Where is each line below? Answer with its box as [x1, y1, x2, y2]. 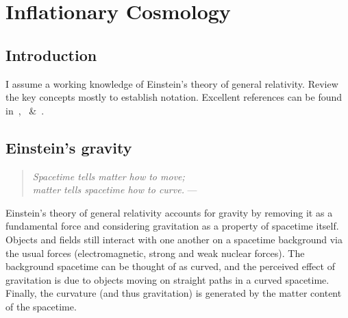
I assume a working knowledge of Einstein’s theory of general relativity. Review [5, 76, 338, 90]
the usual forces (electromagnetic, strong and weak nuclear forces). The [5, 245, 305, 260]
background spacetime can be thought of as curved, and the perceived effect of [5, 259, 335, 273]
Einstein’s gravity [5, 136, 132, 158]
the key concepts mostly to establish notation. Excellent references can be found [5, 90, 343, 104]
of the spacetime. [5, 299, 77, 313]
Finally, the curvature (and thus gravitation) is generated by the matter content [5, 286, 342, 300]
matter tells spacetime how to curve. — [32, 182, 197, 197]
